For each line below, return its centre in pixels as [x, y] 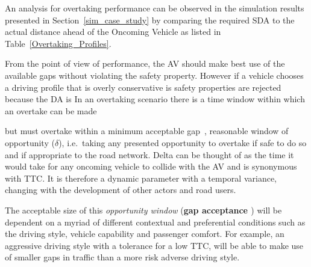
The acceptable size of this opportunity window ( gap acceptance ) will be [143, 210]
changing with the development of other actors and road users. [121, 190]
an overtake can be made [51, 110]
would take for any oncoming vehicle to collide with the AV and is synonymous [151, 166]
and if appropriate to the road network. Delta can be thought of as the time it [149, 154]
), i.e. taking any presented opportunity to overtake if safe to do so [183, 142]
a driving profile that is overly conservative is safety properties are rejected [143, 87]
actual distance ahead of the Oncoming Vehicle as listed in [113, 32]
